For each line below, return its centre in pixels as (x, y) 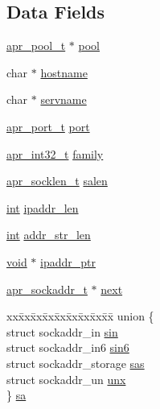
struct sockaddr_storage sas (76, 363)
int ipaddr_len (43, 207)
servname (64, 99)
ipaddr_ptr (68, 261)
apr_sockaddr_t (47, 289)
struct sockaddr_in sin (62, 331)
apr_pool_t (36, 45)
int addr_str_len (49, 235)
